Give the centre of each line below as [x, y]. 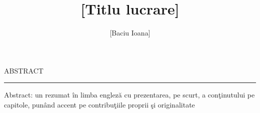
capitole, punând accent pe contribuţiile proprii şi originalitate [99, 104]
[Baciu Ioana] [130, 33]
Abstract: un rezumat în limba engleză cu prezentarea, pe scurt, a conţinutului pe [129, 95]
